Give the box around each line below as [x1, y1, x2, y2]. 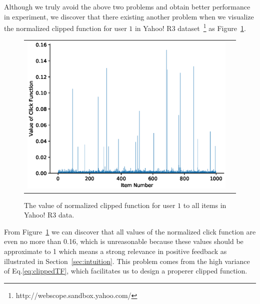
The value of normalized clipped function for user [24, 199, 175, 210]
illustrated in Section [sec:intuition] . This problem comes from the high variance [4, 255, 250, 266]
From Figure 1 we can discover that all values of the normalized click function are [4, 226, 256, 236]
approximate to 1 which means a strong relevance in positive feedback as [4, 245, 227, 256]
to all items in [183, 199, 226, 210]
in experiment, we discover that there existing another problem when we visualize [4, 11, 254, 21]
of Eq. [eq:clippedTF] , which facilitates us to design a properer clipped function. [4, 265, 247, 276]
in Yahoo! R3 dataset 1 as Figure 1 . [134, 21, 246, 33]
